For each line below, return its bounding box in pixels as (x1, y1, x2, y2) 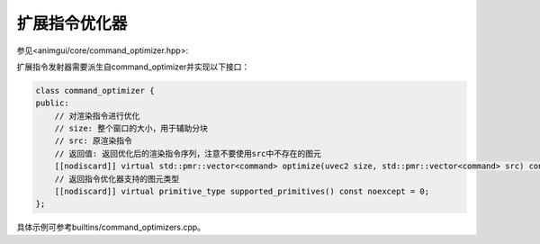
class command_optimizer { (35, 86, 155, 95)
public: (35, 98, 69, 108)
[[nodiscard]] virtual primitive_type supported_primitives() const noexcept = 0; (54, 186, 430, 197)
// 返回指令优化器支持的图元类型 (54, 174, 180, 184)
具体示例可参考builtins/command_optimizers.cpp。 (16, 221, 206, 233)
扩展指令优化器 (16, 14, 128, 33)
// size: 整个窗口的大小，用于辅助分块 (54, 123, 209, 134)
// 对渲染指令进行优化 (54, 111, 140, 121)
